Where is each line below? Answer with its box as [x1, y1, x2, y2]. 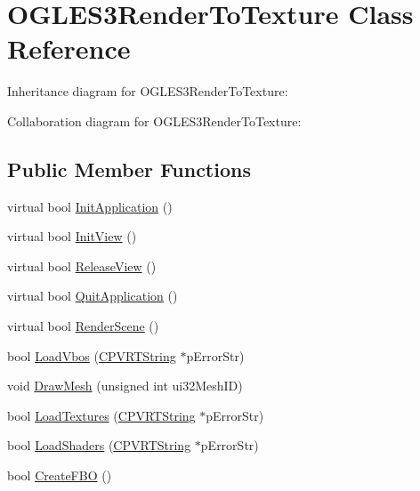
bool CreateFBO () [7, 466, 112, 485]
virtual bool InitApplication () [7, 197, 173, 215]
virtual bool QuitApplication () [7, 286, 178, 305]
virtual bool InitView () [7, 227, 137, 245]
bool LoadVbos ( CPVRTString [7, 346, 176, 365]
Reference [7, 30, 131, 67]
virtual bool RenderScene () [7, 317, 159, 335]
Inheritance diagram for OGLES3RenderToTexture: [7, 82, 288, 101]
